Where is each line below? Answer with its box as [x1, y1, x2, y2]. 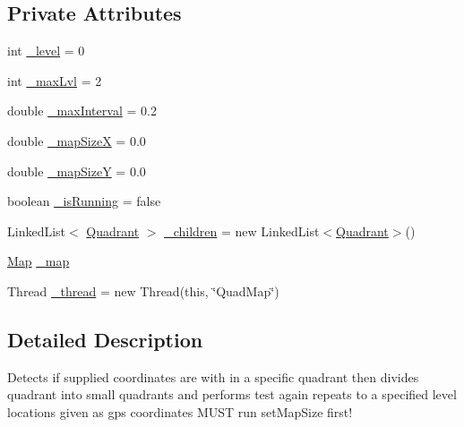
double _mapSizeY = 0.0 [7, 161, 146, 180]
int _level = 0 [7, 41, 85, 60]
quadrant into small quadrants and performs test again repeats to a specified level [7, 385, 457, 404]
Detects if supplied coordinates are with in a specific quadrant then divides [7, 367, 419, 386]
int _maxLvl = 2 [7, 71, 102, 90]
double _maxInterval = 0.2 [7, 101, 157, 120]
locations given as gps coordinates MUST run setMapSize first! [7, 402, 353, 421]
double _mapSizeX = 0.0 [7, 131, 146, 149]
